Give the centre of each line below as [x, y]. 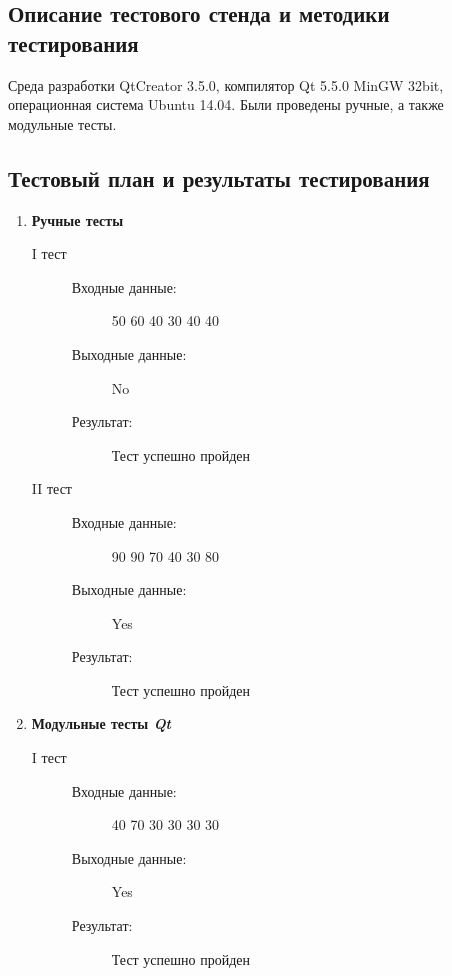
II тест [51, 488]
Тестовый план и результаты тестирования [219, 177]
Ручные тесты [77, 219]
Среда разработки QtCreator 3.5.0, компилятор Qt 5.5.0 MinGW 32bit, [226, 84]
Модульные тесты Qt [101, 723]
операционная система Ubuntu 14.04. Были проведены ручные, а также [226, 104]
